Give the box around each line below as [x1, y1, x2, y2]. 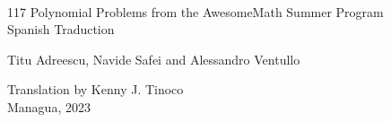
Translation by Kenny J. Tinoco [7, 80, 184, 99]
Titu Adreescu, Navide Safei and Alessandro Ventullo [7, 49, 300, 68]
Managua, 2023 [7, 97, 91, 116]
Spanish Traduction [7, 20, 115, 39]
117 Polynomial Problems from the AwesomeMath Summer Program [7, 2, 384, 21]
